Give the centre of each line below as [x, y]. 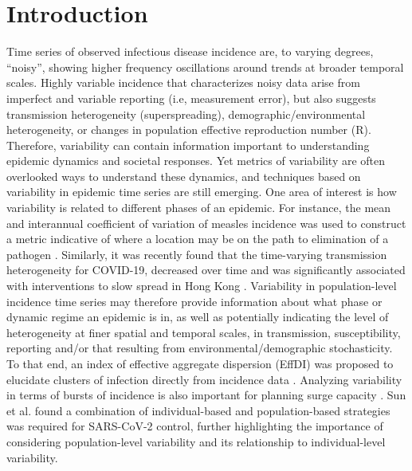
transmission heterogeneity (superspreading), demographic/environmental [186, 114]
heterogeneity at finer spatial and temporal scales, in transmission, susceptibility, [204, 332]
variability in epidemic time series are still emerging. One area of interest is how [202, 192]
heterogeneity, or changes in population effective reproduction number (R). [189, 130]
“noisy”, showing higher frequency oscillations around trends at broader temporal [205, 67]
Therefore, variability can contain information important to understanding [188, 145]
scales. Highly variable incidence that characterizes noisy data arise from [183, 82]
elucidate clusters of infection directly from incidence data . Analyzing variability [204, 379]
